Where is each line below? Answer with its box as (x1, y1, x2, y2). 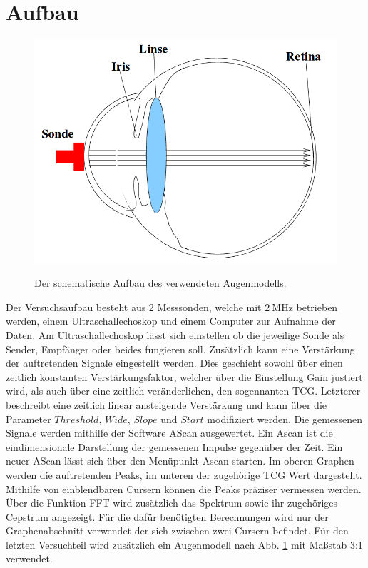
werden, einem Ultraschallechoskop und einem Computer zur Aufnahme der (6, 313, 336, 328)
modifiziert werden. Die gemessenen (207, 411, 363, 426)
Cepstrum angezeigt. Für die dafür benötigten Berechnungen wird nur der (6, 509, 329, 524)
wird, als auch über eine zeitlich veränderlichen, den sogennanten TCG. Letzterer (6, 383, 361, 398)
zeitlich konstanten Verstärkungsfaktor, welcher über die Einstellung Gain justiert (6, 369, 363, 384)
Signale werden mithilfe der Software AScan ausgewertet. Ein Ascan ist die (6, 425, 333, 440)
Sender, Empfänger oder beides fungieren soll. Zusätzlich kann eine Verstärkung (6, 341, 355, 356)
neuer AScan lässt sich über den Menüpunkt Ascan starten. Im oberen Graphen (6, 453, 354, 468)
